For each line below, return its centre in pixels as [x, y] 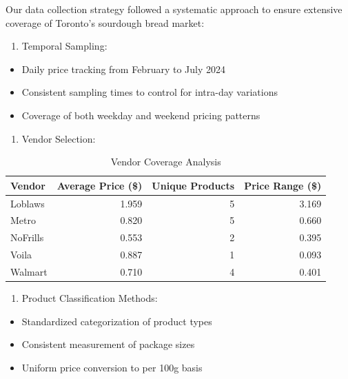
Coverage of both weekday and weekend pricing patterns [141, 115]
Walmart [29, 271]
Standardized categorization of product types [117, 321]
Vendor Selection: [59, 138]
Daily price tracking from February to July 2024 [123, 69]
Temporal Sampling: [64, 46]
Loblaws [28, 203]
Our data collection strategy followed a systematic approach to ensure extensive [174, 9]
